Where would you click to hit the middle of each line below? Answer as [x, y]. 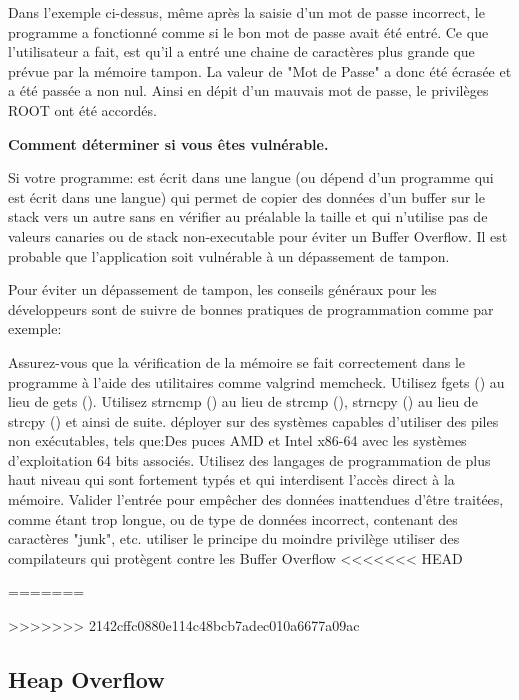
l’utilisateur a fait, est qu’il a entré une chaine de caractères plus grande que [241, 51]
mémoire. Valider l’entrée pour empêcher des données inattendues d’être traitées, [256, 499]
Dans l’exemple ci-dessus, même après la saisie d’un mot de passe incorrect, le [246, 12]
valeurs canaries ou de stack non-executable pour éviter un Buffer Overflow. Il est [258, 235]
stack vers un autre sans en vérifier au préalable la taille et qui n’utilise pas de [248, 216]
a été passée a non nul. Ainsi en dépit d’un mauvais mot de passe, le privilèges [248, 90]
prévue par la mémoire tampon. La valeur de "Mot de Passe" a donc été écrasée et [260, 70]
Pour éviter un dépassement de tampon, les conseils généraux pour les [222, 289]
